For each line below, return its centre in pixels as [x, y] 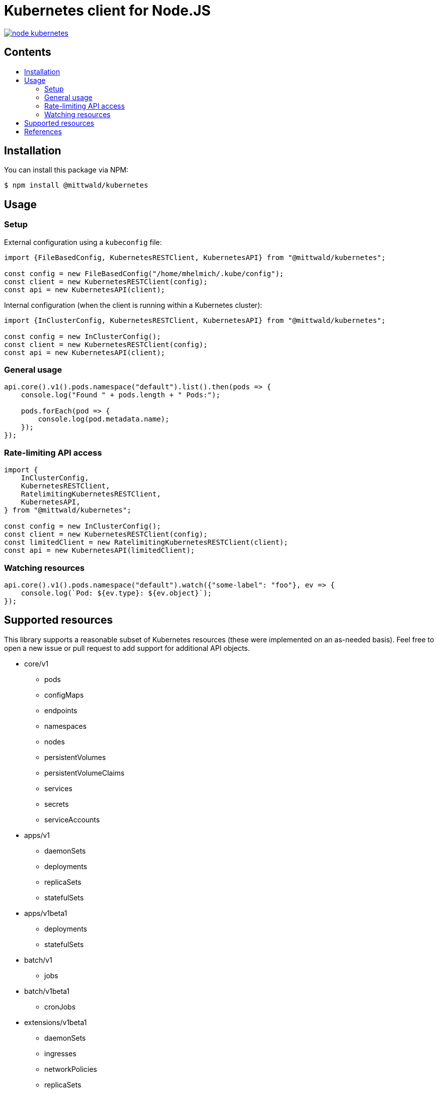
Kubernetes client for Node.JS [107, 11]
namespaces [66, 726]
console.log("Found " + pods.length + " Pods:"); [120, 395]
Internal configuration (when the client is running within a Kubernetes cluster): [133, 305]
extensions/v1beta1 [56, 1022]
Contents [28, 52]
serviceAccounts [72, 819]
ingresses [60, 1053]
